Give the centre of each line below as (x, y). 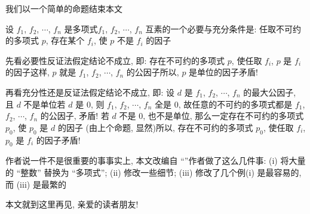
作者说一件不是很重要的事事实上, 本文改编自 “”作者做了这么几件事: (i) (142, 160)
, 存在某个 (65, 40)
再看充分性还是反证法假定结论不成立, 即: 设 (90, 92)
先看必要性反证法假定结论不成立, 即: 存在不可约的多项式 (115, 60)
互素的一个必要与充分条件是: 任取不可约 (223, 28)
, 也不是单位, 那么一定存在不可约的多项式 (223, 116)
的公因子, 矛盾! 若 (75, 116)
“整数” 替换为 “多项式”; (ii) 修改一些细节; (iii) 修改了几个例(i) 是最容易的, (159, 172)
